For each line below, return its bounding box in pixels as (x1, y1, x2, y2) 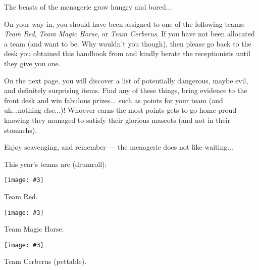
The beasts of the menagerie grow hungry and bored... (4, 2, 172, 12)
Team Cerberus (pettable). (4, 256, 87, 266)
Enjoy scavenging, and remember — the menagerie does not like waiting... (4, 142, 233, 152)
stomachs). (4, 124, 37, 135)
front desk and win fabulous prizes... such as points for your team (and (4, 95, 223, 105)
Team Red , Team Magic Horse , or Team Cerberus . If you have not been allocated (4, 28, 255, 39)
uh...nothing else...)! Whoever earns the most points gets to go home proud (4, 105, 237, 115)
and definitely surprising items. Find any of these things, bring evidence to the (4, 85, 247, 96)
